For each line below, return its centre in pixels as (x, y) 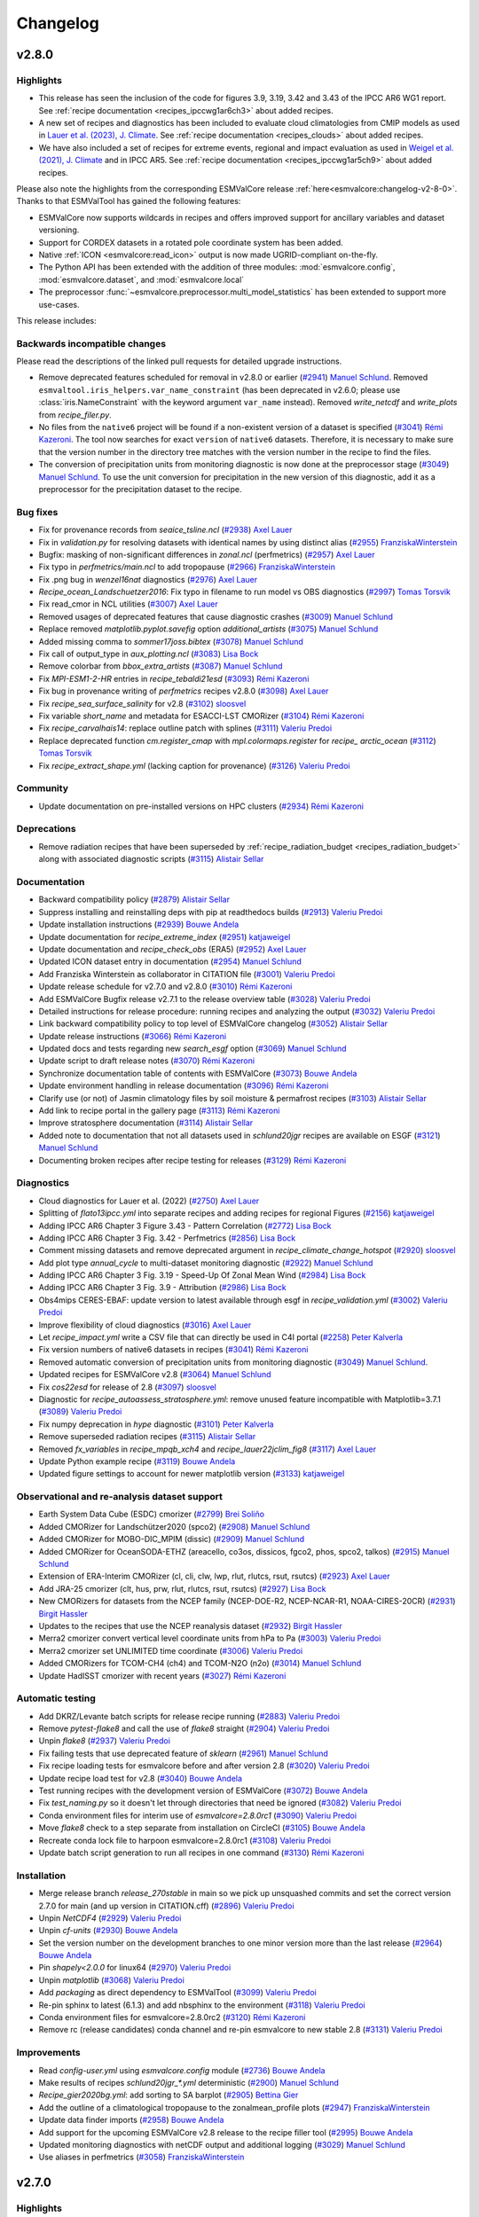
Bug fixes (37, 512)
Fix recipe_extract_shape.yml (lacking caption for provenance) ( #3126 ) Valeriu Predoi (194, 765)
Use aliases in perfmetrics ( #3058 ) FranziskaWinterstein (141, 2157)
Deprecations (46, 829)
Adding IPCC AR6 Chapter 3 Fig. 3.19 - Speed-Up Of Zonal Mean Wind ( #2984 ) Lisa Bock (202, 1275)
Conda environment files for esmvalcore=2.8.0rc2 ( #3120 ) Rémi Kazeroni (172, 2017)
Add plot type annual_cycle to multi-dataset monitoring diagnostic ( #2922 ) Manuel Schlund (206, 1263)
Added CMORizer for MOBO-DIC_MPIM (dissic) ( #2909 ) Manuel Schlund (172, 1539)
